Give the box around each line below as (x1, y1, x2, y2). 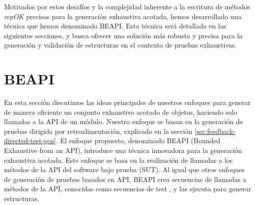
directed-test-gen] (4, 135, 56, 146)
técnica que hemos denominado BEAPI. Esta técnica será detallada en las (4, 21, 227, 31)
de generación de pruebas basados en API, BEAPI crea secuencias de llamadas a (4, 174, 247, 184)
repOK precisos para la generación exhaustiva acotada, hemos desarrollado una (4, 11, 242, 21)
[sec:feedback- (195, 126, 235, 136)
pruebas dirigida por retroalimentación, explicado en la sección (4, 126, 193, 136)
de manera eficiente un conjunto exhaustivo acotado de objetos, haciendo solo (4, 106, 237, 117)
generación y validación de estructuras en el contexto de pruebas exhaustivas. (4, 40, 237, 50)
